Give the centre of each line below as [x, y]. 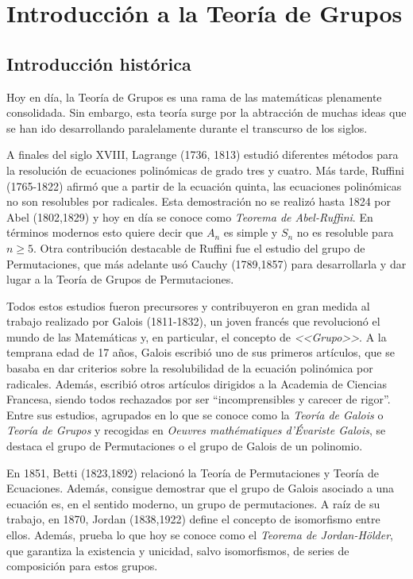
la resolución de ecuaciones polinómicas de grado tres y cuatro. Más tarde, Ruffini [205, 170]
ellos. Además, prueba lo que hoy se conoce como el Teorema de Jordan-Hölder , [200, 535]
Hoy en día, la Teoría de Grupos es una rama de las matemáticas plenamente [194, 96]
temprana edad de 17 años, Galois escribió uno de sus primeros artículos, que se [201, 352]
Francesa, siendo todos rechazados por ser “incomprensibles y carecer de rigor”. [199, 399]
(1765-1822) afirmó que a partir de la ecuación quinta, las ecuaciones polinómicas [204, 185]
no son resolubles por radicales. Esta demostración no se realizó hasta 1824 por [199, 201]
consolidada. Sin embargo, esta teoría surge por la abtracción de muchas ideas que [206, 112]
